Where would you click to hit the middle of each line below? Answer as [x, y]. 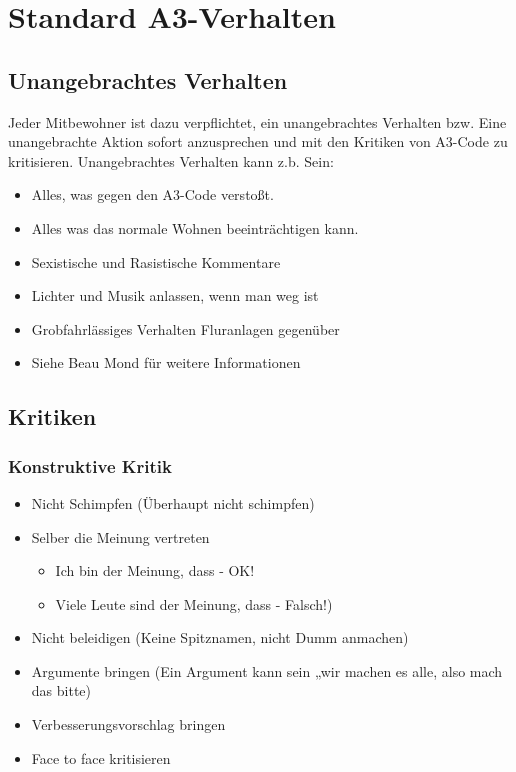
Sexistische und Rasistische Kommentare [156, 261]
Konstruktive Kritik [90, 465]
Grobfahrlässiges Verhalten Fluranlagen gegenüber [185, 328]
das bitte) [61, 690]
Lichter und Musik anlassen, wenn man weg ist [175, 295]
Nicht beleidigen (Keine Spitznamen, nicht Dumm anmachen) [220, 637]
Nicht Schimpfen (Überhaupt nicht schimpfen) [173, 502]
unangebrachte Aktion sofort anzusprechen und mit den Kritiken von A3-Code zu [258, 141]
